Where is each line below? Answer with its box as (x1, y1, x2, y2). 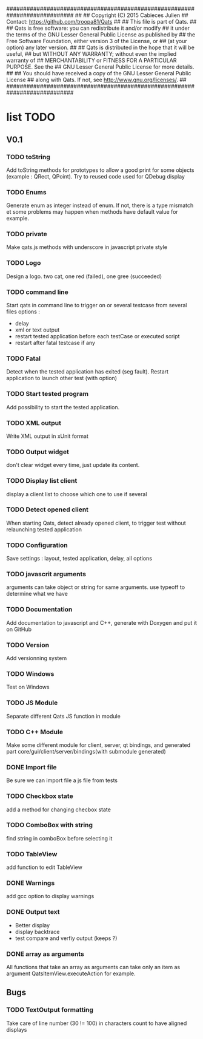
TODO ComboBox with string (6, 821, 93, 829)
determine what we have (6, 590, 68, 598)
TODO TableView (6, 850, 58, 858)
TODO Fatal (6, 354, 41, 363)
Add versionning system (6, 655, 67, 662)
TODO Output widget (6, 448, 70, 456)
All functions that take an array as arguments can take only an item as (6, 964, 181, 970)
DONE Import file (6, 763, 57, 771)
